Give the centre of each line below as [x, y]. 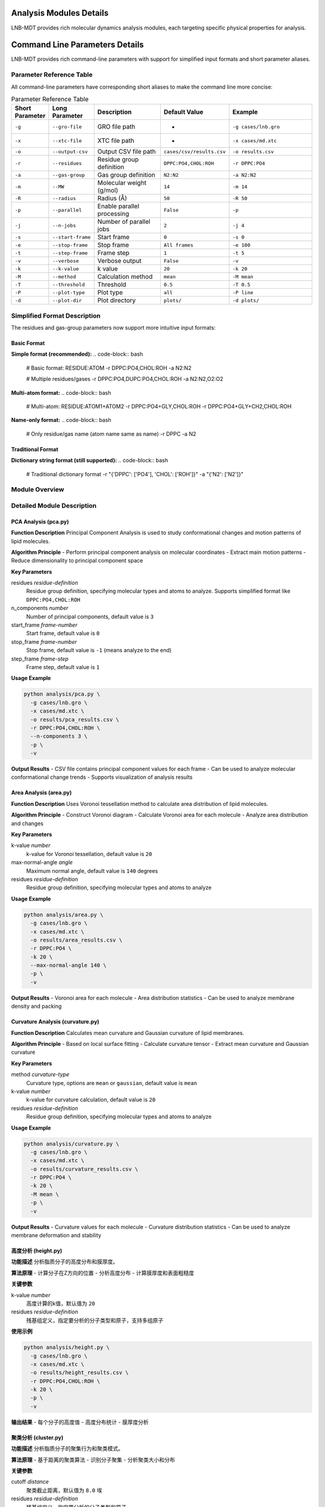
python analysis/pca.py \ [62, 694]
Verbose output [119, 261]
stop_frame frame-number [44, 641]
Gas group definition [126, 175]
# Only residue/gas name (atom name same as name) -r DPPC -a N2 [111, 433]
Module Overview [38, 489]
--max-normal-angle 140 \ [68, 965]
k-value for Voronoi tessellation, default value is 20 [89, 854]
